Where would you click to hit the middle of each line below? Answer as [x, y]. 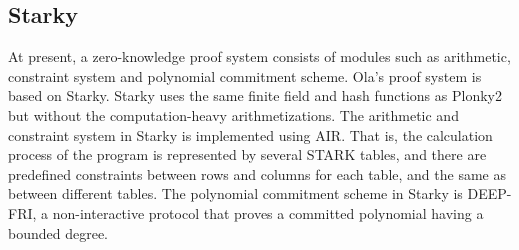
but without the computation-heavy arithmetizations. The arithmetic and [233, 114]
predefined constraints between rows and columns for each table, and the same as [257, 173]
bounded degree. [58, 232]
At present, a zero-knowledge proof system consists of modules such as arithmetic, [259, 56]
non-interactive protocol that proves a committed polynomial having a [268, 212]
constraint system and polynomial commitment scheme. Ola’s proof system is [245, 75]
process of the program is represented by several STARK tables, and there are [247, 154]
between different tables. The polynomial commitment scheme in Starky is [235, 193]
